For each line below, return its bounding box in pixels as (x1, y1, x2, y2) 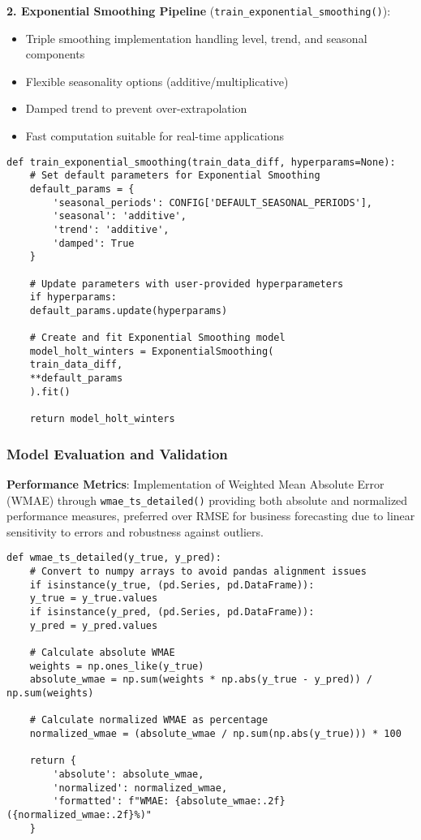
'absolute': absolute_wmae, (53, 768, 204, 780)
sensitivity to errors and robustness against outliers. (6, 523, 264, 540)
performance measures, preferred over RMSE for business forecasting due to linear (6, 507, 415, 524)
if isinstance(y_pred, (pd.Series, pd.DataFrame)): (29, 606, 315, 618)
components (25, 45, 85, 62)
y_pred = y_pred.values (29, 619, 158, 631)
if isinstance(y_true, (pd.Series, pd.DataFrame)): (29, 579, 315, 591)
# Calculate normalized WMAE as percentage (29, 714, 268, 726)
